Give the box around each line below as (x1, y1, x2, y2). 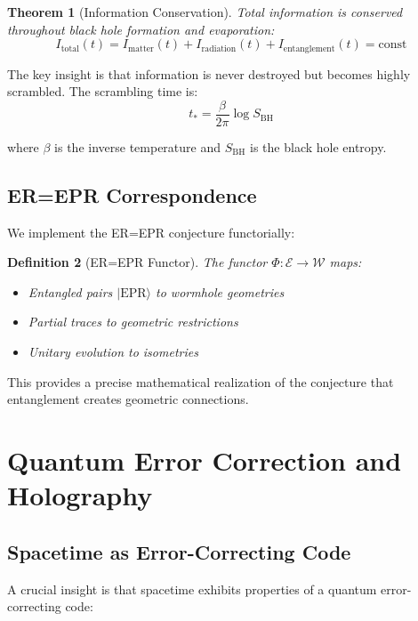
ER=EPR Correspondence (7, 181, 257, 208)
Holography (7, 477, 153, 513)
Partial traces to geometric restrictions (28, 312, 238, 331)
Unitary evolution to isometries (28, 343, 198, 361)
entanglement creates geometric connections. (7, 390, 249, 408)
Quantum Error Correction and (7, 442, 402, 479)
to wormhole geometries (156, 282, 285, 301)
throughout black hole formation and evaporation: (7, 20, 275, 38)
